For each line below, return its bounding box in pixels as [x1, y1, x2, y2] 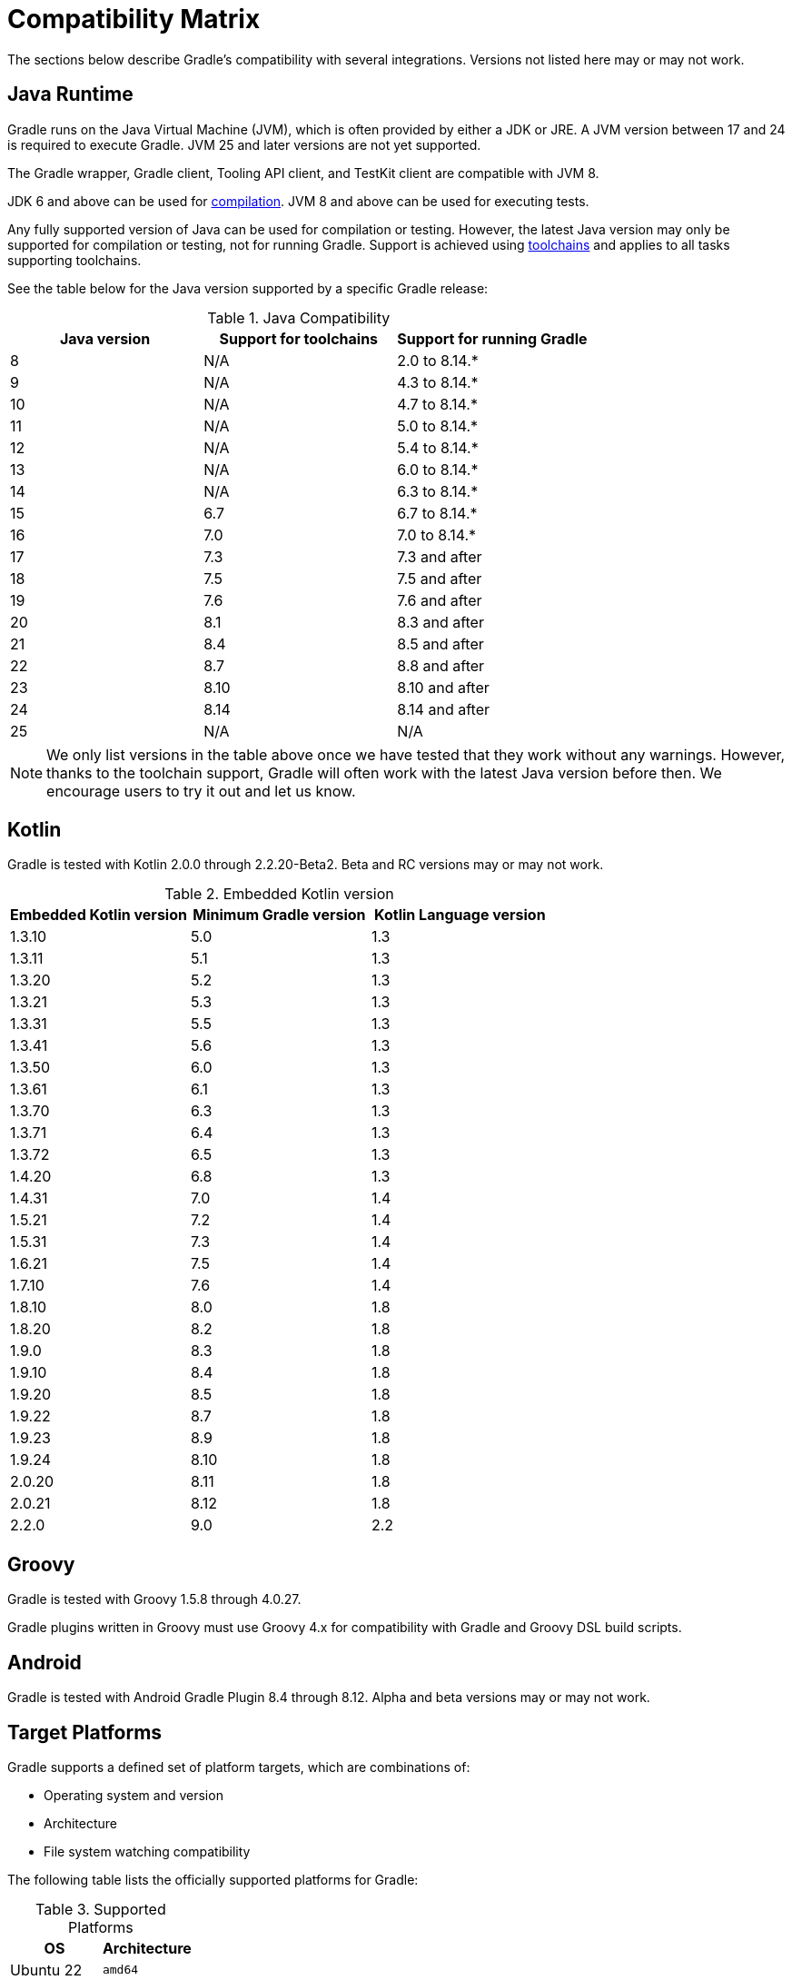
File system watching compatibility [44, 1843, 251, 1859]
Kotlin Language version [374, 906, 546, 925]
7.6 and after [397, 590, 482, 609]
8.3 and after [397, 612, 484, 631]
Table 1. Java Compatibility [207, 308, 391, 327]
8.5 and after [397, 634, 484, 653]
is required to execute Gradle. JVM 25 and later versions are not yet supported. [7, 136, 481, 153]
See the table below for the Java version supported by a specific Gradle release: [7, 280, 489, 296]
